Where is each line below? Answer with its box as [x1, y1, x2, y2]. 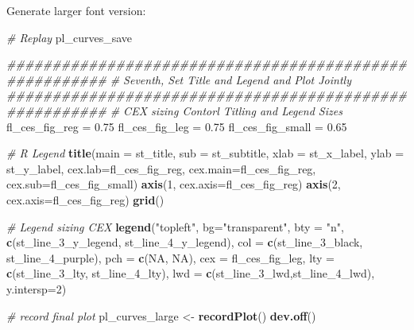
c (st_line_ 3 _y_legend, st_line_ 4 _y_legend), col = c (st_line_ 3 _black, [6, 234, 363, 250]
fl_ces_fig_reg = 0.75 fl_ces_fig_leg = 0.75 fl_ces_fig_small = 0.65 [6, 118, 347, 134]
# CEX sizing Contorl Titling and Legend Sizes [110, 102, 342, 118]
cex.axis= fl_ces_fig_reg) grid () [6, 191, 164, 208]
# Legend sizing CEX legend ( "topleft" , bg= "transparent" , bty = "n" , [6, 218, 344, 235]
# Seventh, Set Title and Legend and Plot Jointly [110, 71, 351, 87]
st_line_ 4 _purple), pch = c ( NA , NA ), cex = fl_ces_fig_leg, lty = [6, 249, 335, 266]
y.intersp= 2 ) [6, 280, 67, 297]
